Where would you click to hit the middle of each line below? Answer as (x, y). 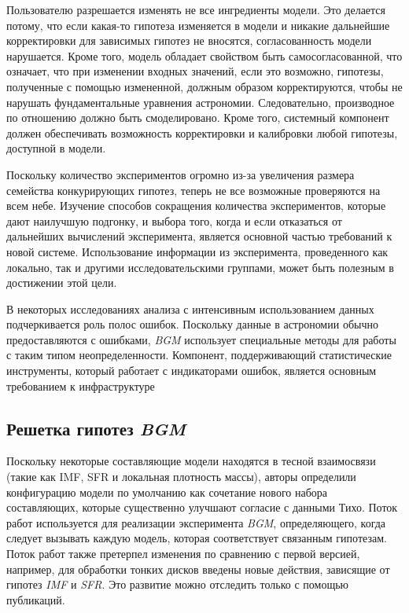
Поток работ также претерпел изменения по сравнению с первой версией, (183, 554)
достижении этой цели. (62, 283)
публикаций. (36, 599)
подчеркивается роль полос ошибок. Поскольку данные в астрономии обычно (192, 324)
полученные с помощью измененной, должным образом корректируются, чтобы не (204, 86)
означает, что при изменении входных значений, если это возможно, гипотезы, (195, 71)
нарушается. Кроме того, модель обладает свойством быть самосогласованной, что (204, 55)
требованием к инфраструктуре (81, 385)
